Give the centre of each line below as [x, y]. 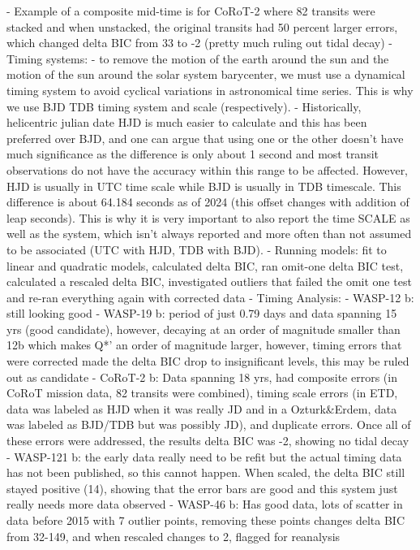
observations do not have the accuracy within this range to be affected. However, [208, 169]
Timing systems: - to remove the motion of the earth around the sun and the [198, 58]
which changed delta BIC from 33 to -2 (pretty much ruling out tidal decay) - [199, 43]
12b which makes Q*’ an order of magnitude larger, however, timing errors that [204, 345]
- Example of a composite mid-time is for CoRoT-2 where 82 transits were [191, 11]
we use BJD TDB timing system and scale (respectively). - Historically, [184, 106]
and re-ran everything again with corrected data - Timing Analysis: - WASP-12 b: [210, 297]
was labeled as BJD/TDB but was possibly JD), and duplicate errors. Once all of [209, 424]
